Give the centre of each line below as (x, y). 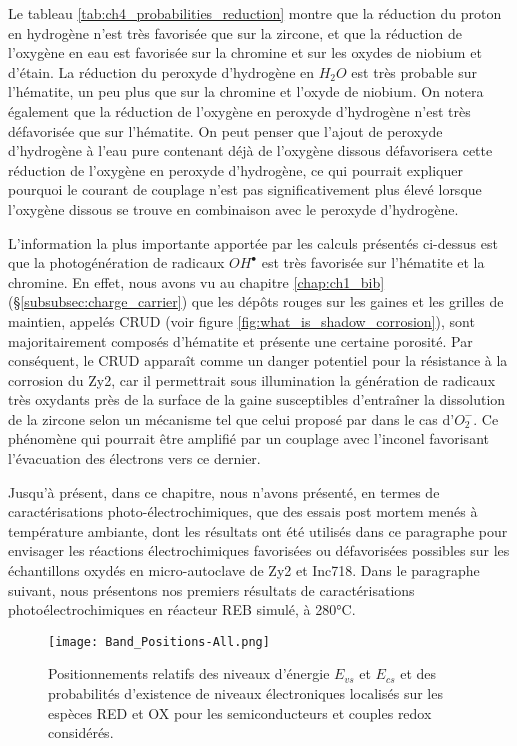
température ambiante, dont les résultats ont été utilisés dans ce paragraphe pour (258, 530)
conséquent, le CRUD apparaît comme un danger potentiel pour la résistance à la (258, 360)
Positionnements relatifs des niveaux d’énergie (189, 673)
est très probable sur (414, 71)
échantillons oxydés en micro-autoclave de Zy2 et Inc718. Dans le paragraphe (244, 570)
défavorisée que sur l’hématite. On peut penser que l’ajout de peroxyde (225, 130)
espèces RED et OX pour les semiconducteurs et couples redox (240, 712)
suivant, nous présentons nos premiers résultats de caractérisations (211, 589)
